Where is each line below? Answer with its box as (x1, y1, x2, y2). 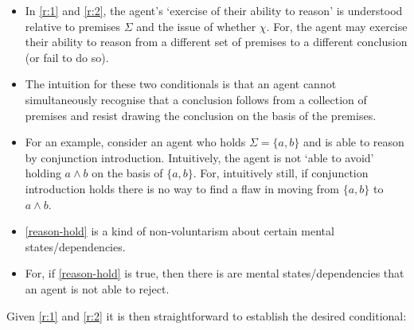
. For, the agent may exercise (266, 17, 408, 34)
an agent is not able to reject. (25, 280, 170, 297)
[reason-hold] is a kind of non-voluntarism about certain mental (25, 223, 334, 239)
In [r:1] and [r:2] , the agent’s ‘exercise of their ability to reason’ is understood (25, 2, 403, 18)
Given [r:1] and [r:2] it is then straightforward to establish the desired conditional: (6, 307, 407, 324)
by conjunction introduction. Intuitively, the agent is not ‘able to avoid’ (25, 149, 374, 165)
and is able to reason (303, 134, 404, 150)
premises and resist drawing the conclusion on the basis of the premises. (25, 107, 377, 123)
